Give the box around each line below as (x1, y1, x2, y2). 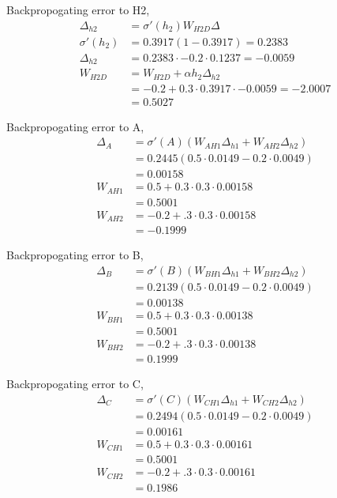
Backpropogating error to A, (6, 118, 144, 134)
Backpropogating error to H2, (6, 2, 150, 17)
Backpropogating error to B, (6, 247, 144, 263)
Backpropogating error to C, (6, 375, 144, 392)
